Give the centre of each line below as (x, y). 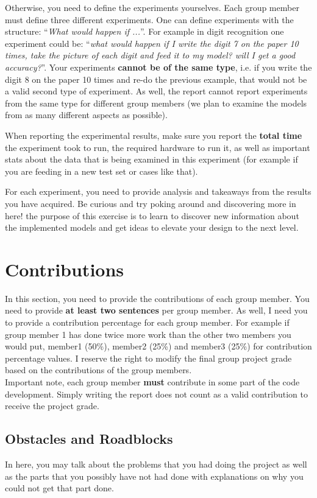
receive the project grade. (52, 406)
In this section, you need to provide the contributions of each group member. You (157, 298)
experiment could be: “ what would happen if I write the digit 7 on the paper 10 (152, 43)
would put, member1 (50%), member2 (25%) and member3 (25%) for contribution (158, 346)
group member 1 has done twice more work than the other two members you (148, 334)
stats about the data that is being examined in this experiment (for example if (151, 159)
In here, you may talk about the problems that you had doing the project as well (156, 464)
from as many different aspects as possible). (86, 115)
